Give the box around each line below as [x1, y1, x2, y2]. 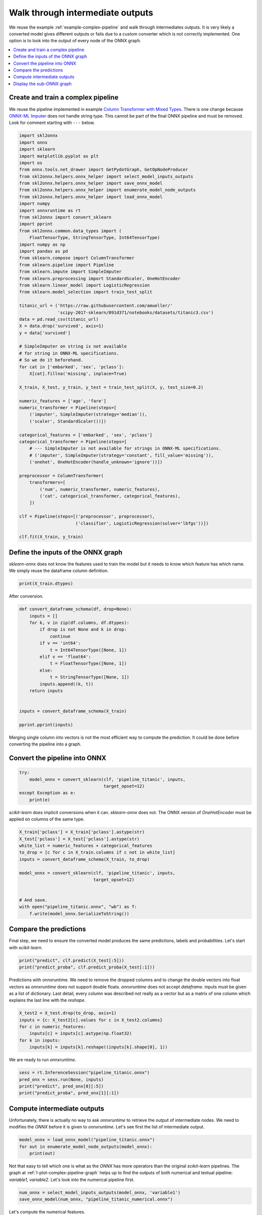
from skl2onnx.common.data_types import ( [19, 228, 122, 233]
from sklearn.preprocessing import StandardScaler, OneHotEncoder [19, 276, 180, 281]
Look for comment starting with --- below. [9, 120, 95, 126]
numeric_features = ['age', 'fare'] [19, 398, 107, 403]
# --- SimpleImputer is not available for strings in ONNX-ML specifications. [29, 446, 222, 451]
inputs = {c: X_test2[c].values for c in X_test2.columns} [19, 1017, 163, 1023]
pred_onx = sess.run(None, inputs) [19, 1076, 104, 1082]
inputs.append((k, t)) [39, 681, 94, 687]
